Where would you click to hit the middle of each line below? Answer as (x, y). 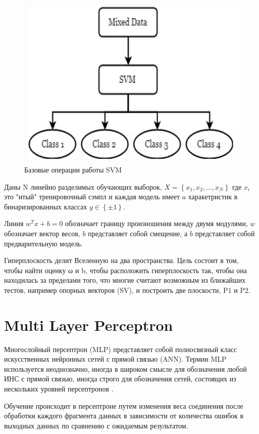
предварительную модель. (44, 243)
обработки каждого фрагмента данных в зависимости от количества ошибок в (124, 416)
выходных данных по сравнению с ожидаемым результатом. (96, 425)
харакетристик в (213, 197)
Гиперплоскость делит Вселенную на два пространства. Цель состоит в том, (121, 260)
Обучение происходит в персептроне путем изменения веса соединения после (124, 405)
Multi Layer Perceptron (89, 324)
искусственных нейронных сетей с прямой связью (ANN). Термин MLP (115, 359)
